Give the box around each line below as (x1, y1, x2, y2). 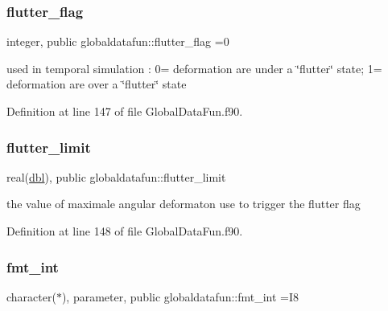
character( (6, 288, 56, 305)
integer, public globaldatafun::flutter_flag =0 (6, 33, 229, 50)
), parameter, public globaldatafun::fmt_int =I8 (61, 288, 299, 305)
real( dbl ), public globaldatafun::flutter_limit (6, 168, 226, 185)
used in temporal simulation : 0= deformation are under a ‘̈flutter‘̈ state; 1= (6, 59, 382, 76)
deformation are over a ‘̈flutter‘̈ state (6, 76, 187, 92)
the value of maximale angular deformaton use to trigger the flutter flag (6, 195, 361, 212)
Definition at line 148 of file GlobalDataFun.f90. (6, 223, 243, 239)
